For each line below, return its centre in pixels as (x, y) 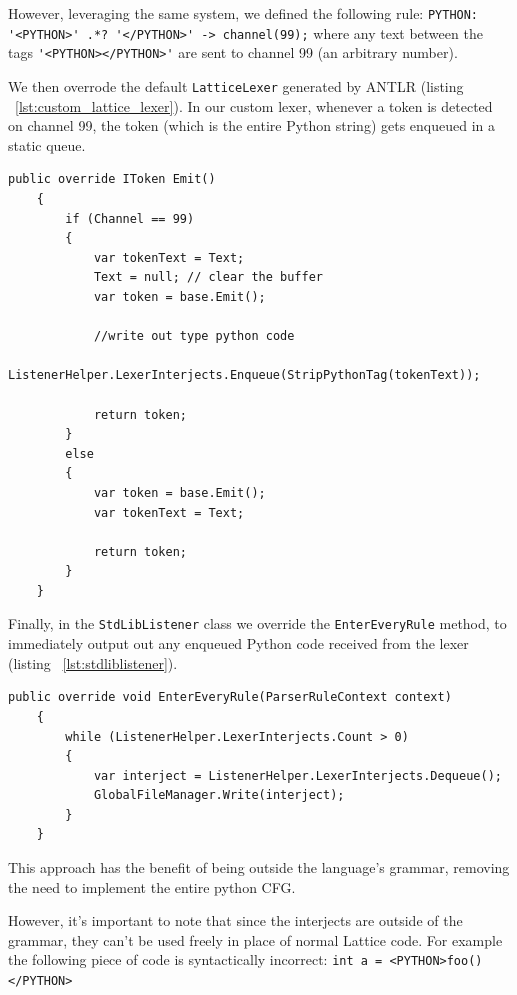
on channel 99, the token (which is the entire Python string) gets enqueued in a (252, 125)
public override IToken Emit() (112, 179)
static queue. (47, 144)
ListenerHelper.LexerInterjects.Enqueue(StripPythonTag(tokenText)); (244, 375)
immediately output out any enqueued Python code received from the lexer (238, 643)
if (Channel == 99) (130, 218)
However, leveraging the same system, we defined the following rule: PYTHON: (243, 13)
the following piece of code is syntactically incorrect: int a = (195, 959)
